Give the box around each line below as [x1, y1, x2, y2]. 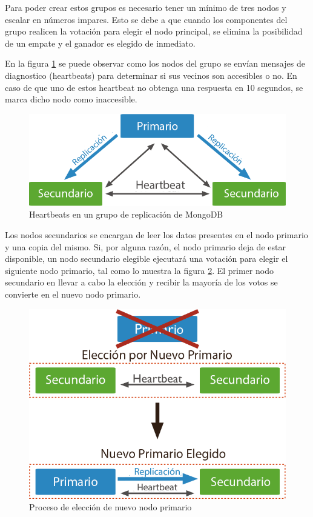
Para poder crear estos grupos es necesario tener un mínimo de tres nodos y [5, 1, 286, 13]
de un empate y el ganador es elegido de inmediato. [5, 36, 196, 49]
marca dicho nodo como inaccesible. [5, 93, 137, 105]
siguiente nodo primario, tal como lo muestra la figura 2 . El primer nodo [5, 264, 274, 276]
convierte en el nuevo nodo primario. [5, 287, 141, 300]
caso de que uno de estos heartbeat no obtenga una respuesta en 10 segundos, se [5, 81, 303, 93]
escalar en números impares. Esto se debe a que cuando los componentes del [5, 13, 288, 25]
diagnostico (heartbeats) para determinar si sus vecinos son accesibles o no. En [5, 68, 297, 81]
